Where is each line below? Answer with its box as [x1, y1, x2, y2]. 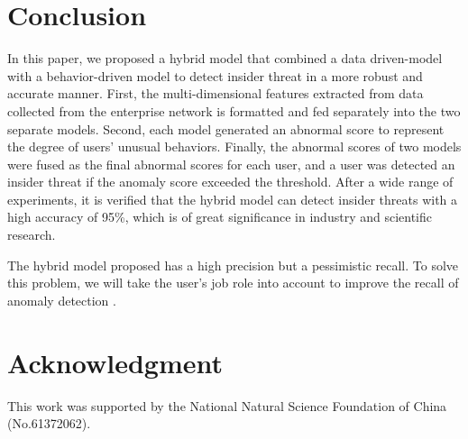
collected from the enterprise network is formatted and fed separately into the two [7, 101, 461, 120]
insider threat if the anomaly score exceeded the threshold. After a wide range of [7, 172, 454, 191]
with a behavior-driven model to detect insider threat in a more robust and [7, 66, 423, 85]
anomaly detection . [7, 290, 116, 309]
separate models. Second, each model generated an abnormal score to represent [7, 119, 445, 138]
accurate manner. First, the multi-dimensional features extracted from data [7, 84, 424, 103]
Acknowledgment [7, 343, 223, 380]
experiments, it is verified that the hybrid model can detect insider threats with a [7, 189, 458, 208]
